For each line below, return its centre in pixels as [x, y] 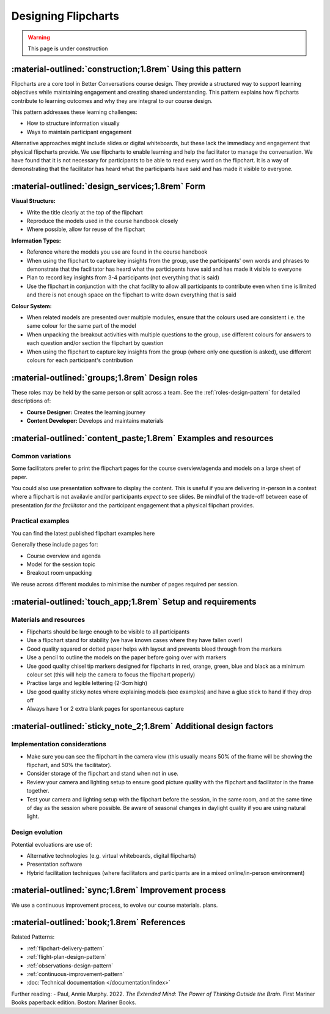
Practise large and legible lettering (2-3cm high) [87, 683]
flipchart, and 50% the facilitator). [69, 765]
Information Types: [36, 240]
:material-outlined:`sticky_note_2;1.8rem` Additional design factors [142, 726]
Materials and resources [48, 619]
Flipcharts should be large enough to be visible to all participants [108, 632]
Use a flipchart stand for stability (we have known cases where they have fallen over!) [134, 640]
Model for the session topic [61, 564]
